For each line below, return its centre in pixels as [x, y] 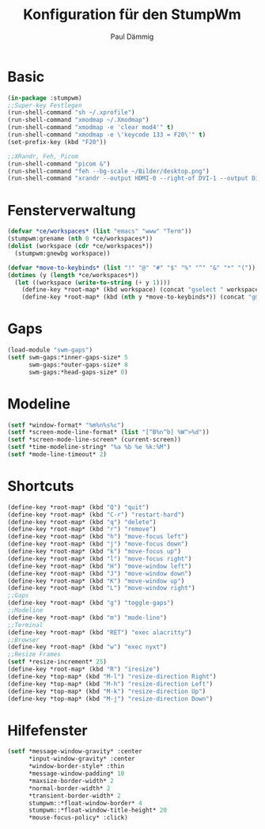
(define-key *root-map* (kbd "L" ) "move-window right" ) [101, 588]
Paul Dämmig [132, 36]
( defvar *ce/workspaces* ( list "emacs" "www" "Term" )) [100, 231]
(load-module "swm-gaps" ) [50, 350]
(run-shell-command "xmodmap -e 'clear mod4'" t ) [91, 127]
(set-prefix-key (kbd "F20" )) [57, 142]
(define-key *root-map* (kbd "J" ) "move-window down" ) [100, 573]
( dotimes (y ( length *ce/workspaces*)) [73, 275]
